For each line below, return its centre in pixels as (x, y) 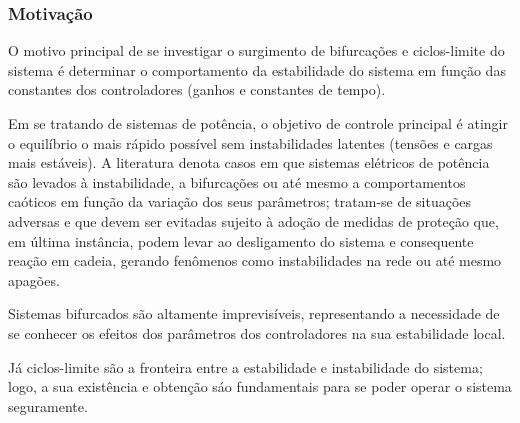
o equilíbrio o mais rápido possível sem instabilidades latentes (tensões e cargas (250, 142)
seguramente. (48, 405)
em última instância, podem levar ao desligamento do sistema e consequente (241, 240)
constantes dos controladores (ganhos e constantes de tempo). (197, 89)
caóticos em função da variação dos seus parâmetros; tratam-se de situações (240, 201)
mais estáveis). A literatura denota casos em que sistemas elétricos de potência (249, 162)
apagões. (34, 279)
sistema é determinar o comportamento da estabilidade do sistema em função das (257, 69)
